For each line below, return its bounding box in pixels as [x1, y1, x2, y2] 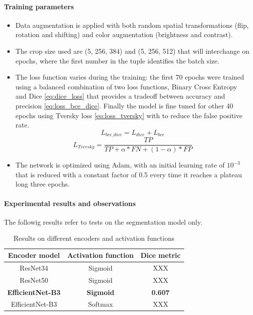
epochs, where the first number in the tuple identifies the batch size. [15, 55, 220, 65]
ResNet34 [20, 262, 48, 273]
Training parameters [4, 1, 74, 11]
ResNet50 [20, 274, 48, 285]
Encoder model [8, 250, 60, 260]
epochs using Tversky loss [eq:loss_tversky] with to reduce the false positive [15, 110, 243, 120]
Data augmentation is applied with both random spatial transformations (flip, [15, 20, 249, 30]
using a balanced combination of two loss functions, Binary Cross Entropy [15, 81, 237, 91]
